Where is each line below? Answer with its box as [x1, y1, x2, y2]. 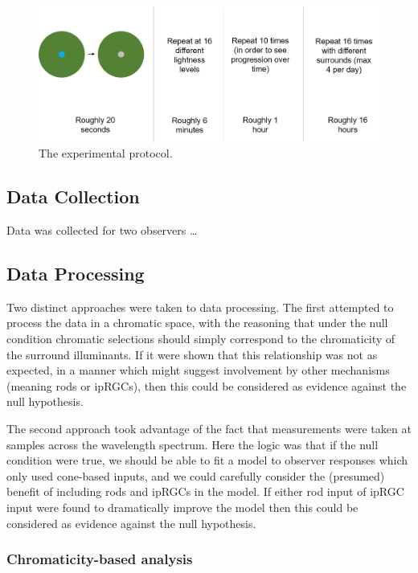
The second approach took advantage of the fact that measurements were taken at [6, 420, 412, 437]
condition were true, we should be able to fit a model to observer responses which [6, 452, 408, 469]
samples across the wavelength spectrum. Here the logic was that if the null [6, 436, 379, 452]
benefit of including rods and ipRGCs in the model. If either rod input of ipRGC [6, 483, 404, 500]
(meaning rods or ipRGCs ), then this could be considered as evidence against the [6, 377, 407, 394]
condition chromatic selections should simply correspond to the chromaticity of [6, 330, 395, 347]
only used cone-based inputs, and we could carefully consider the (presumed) [6, 467, 385, 484]
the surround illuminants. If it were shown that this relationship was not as [6, 346, 378, 362]
